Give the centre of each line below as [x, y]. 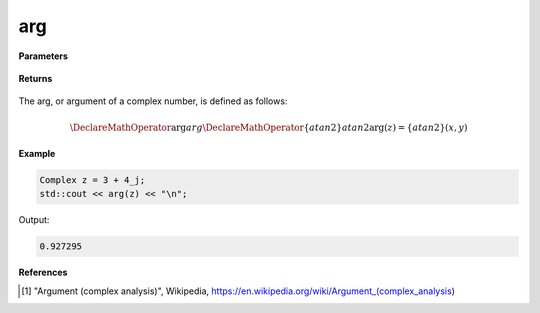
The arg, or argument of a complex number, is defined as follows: [153, 101]
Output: [34, 220]
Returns [35, 78]
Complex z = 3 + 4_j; [92, 179]
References [43, 272]
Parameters [43, 56]
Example [37, 153]
